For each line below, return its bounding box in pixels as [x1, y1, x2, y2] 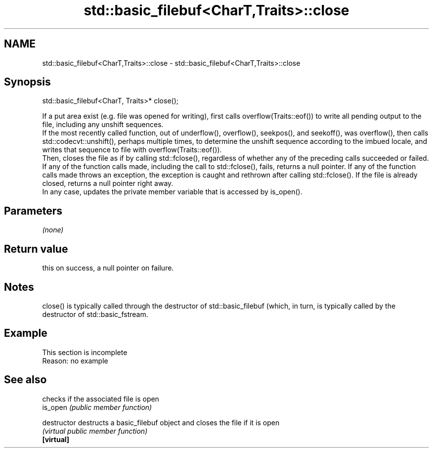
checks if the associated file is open [42, 394, 159, 403]
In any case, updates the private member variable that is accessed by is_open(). [42, 187, 303, 196]
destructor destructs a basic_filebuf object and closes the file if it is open [42, 418, 280, 427]
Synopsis [4, 76, 51, 89]
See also [4, 373, 47, 386]
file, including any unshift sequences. [42, 120, 164, 129]
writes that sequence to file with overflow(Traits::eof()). [42, 145, 222, 154]
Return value [4, 242, 68, 255]
